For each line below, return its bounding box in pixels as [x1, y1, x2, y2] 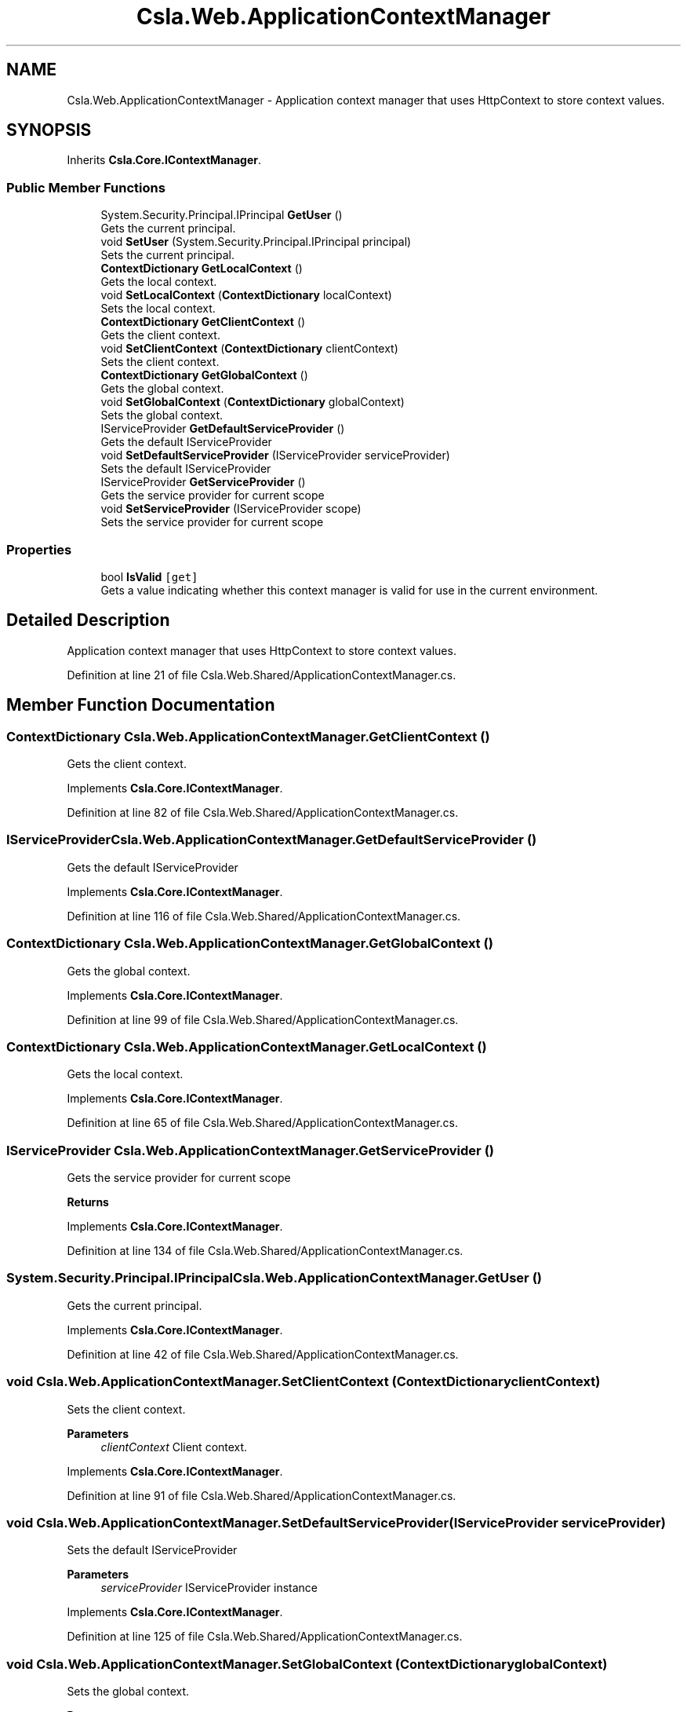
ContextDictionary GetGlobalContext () [100, 368, 308, 382]
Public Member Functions [6, 179, 165, 196]
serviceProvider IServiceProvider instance [100, 1581, 318, 1595]
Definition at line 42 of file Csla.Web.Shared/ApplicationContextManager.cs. [67, 1347, 459, 1361]
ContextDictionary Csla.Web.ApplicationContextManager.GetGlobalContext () [6, 935, 493, 952]
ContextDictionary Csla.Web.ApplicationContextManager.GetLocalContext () [6, 1038, 487, 1055]
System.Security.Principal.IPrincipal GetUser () [100, 208, 343, 222]
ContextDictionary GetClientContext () [100, 315, 306, 329]
